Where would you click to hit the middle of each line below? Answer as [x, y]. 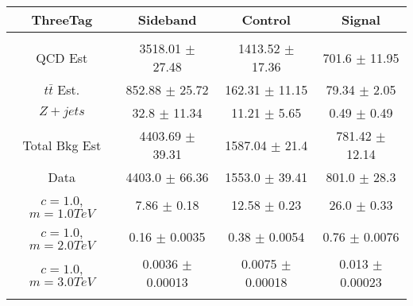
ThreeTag [62, 19]
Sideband [167, 19]
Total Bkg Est [62, 145]
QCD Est [62, 57]
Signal [361, 19]
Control [266, 19]
